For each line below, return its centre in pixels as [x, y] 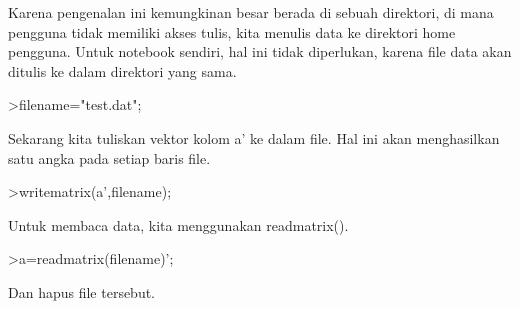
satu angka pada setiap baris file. [109, 157]
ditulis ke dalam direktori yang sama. [122, 70]
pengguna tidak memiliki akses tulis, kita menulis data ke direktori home [232, 31]
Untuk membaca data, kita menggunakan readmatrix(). [178, 224]
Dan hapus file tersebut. [82, 291]
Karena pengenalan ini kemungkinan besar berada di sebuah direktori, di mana [251, 12]
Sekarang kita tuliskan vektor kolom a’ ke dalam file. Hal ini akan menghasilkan [254, 137]
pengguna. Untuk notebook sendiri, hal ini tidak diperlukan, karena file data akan [260, 51]
